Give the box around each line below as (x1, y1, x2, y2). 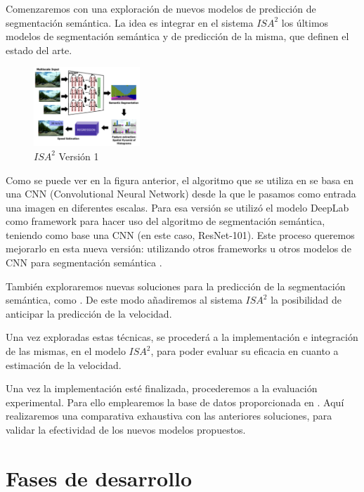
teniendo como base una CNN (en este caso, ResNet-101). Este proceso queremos (6, 227, 355, 242)
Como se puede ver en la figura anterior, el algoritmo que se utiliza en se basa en (6, 172, 354, 187)
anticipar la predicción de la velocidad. (6, 306, 172, 321)
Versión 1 (58, 148, 99, 163)
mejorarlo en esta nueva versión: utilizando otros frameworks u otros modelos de (6, 241, 351, 256)
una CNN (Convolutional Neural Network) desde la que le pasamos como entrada (6, 186, 356, 201)
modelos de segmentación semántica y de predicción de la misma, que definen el (6, 29, 349, 44)
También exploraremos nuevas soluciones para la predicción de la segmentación (6, 278, 346, 293)
